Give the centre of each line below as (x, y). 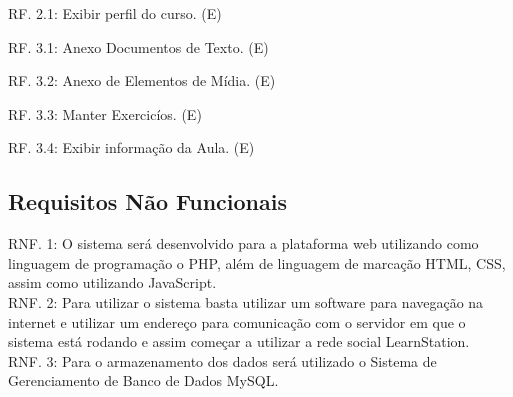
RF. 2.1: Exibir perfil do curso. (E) (115, 13)
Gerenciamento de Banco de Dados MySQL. (143, 380)
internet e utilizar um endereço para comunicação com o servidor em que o (237, 321)
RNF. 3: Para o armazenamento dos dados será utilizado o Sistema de (222, 360)
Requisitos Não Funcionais (148, 201)
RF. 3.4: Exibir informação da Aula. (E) (131, 147)
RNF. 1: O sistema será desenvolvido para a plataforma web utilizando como (243, 243)
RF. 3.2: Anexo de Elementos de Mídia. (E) (142, 80)
